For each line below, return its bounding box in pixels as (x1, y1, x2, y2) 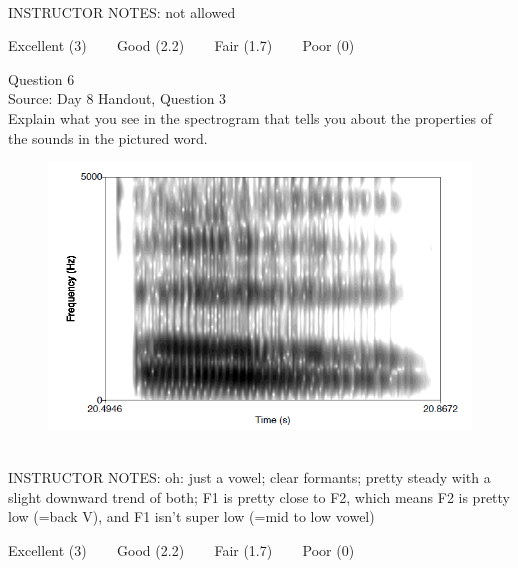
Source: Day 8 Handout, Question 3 (8, 88, 227, 109)
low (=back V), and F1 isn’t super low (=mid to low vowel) (8, 506, 375, 527)
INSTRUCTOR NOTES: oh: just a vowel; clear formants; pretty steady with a (8, 467, 491, 488)
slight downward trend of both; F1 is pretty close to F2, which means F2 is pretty (8, 486, 510, 507)
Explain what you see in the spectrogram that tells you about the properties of (8, 107, 493, 128)
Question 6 (8, 68, 75, 89)
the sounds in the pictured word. (8, 127, 208, 148)
